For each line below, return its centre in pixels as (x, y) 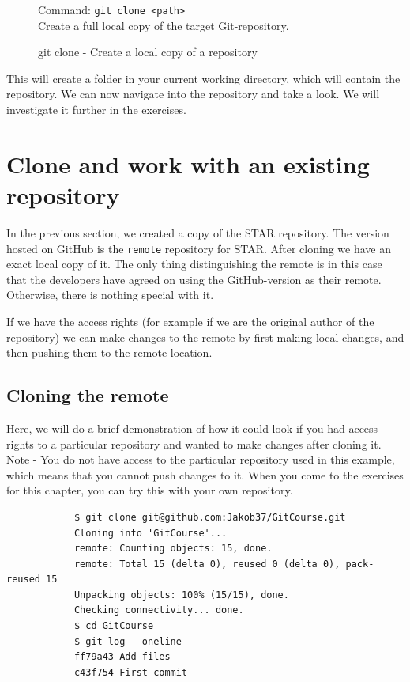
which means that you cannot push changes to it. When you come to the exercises (205, 474)
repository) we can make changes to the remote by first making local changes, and (205, 337)
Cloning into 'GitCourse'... (150, 533)
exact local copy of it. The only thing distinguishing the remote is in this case (194, 264)
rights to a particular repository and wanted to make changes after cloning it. (194, 443)
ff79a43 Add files (122, 657)
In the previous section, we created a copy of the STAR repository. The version (198, 232)
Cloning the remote (88, 395)
